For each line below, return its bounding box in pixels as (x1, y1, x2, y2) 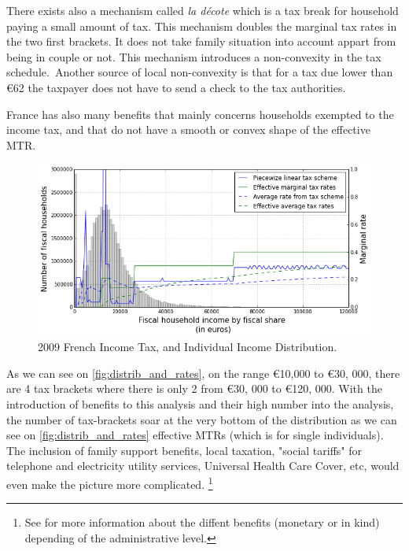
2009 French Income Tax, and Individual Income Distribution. (38, 338, 337, 355)
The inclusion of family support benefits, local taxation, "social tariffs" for (6, 442, 363, 458)
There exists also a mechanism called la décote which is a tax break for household (6, 2, 399, 18)
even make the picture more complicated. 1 (6, 473, 213, 492)
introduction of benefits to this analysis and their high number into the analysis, (6, 395, 394, 412)
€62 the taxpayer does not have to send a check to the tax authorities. (6, 79, 346, 95)
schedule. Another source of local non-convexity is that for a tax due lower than (6, 64, 393, 80)
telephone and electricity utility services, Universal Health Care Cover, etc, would (6, 457, 400, 474)
